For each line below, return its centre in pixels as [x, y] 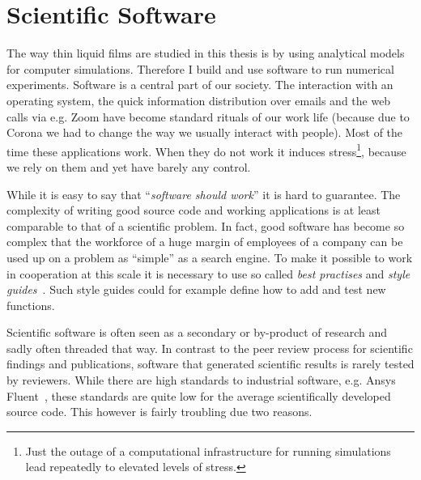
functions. [31, 305]
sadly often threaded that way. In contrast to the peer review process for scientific [210, 348]
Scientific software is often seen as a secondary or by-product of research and [197, 332]
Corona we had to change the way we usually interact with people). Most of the [205, 132]
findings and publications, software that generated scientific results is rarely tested [210, 364]
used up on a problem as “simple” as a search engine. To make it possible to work [210, 257]
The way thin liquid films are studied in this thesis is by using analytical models [206, 53]
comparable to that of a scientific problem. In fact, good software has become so [206, 225]
